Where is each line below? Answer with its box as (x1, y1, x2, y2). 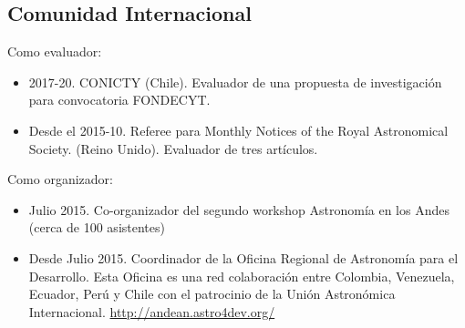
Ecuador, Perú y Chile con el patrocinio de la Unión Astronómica (28, 284, 396, 303)
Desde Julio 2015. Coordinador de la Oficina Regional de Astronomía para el (28, 248, 459, 267)
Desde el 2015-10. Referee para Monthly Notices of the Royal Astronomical (28, 120, 449, 139)
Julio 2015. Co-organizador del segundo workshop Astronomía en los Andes (28, 200, 449, 219)
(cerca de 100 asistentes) (28, 218, 165, 237)
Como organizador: (7, 169, 113, 189)
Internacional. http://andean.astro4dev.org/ (28, 302, 275, 321)
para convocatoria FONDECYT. (28, 90, 211, 109)
